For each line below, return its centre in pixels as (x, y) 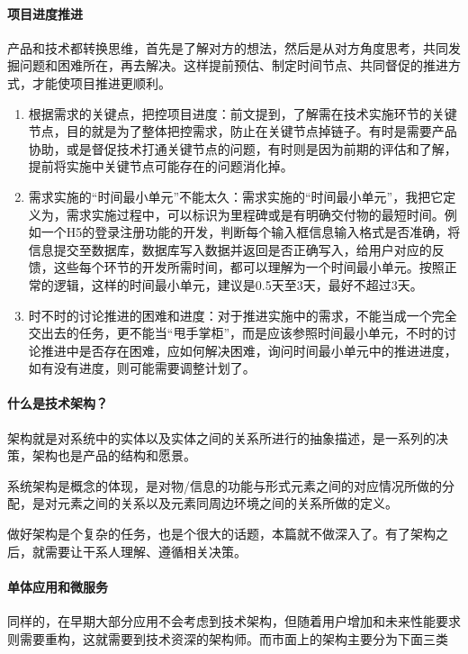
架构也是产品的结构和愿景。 (114, 455)
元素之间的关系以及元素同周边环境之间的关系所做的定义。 (227, 503)
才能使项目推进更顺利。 (101, 82)
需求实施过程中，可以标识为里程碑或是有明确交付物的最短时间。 (255, 214)
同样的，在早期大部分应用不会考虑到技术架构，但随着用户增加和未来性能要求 (234, 621)
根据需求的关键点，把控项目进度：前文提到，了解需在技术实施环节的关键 (243, 113)
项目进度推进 (45, 13)
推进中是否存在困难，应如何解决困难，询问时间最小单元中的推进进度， (249, 350)
